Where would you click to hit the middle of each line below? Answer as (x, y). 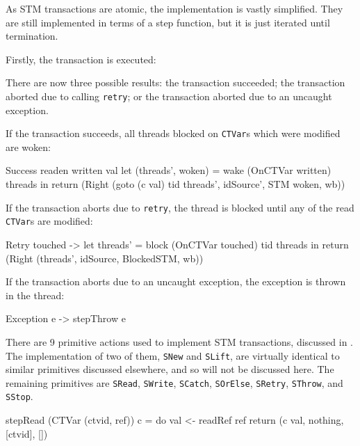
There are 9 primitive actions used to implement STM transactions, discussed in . (179, 341)
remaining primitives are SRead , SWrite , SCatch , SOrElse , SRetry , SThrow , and (174, 382)
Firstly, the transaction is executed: (81, 59)
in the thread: (35, 295)
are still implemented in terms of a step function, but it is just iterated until (168, 22)
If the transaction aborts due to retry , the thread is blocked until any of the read (180, 207)
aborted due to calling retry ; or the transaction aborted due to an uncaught (169, 96)
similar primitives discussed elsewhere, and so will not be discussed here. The (170, 369)
